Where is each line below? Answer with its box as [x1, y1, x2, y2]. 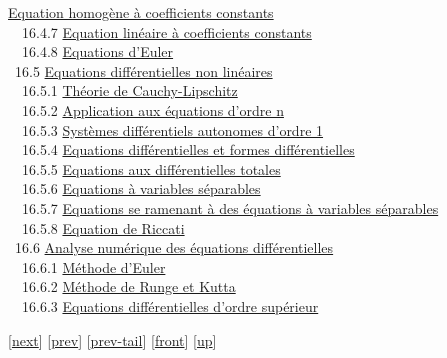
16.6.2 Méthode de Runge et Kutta [21, 276, 236, 297]
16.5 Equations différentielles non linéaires [14, 60, 273, 81]
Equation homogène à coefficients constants [8, 2, 274, 22]
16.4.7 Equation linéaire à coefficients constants [21, 21, 312, 42]
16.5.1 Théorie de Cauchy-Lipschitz [21, 80, 238, 101]
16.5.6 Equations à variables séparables [21, 178, 261, 199]
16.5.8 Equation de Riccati [21, 217, 185, 238]
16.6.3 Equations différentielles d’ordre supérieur [21, 295, 319, 316]
